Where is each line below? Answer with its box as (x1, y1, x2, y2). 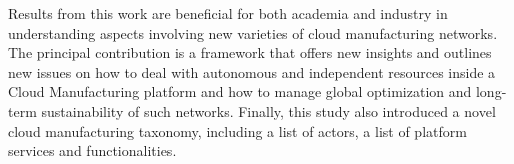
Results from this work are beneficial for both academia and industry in (8, 3, 448, 23)
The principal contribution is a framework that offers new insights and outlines (8, 42, 492, 63)
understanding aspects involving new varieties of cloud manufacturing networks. (8, 22, 498, 43)
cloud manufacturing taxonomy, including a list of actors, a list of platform (8, 120, 467, 141)
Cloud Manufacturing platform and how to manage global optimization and (8, 81, 472, 102)
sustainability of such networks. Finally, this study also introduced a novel (41, 100, 496, 121)
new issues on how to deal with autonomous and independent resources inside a (8, 61, 496, 82)
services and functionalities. (8, 140, 177, 161)
